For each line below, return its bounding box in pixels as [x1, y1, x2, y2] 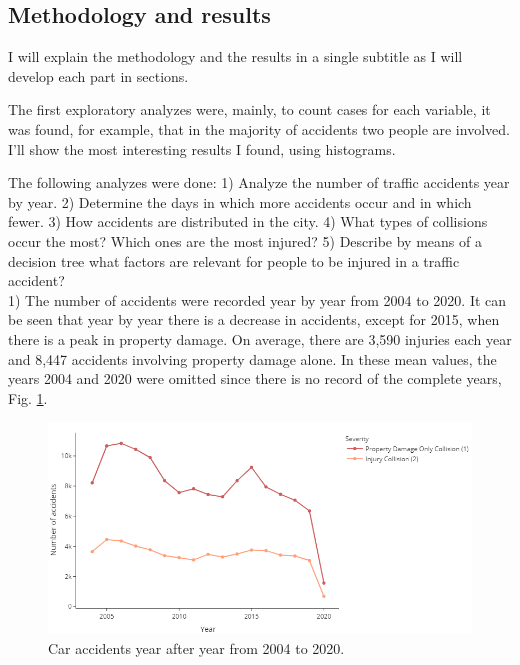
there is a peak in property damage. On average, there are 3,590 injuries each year [8, 328, 512, 349]
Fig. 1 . [8, 387, 48, 408]
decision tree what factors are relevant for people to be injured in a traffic [8, 250, 460, 271]
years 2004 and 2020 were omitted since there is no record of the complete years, [8, 368, 502, 389]
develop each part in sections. [8, 65, 189, 86]
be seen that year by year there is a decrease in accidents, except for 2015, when [8, 309, 500, 330]
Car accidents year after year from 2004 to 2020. [48, 637, 345, 658]
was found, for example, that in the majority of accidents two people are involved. [8, 118, 510, 139]
